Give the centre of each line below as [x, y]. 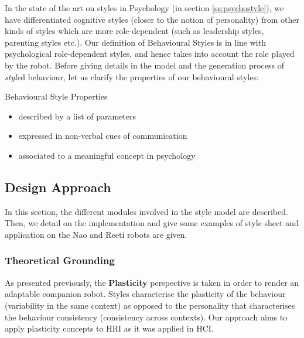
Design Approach [58, 187]
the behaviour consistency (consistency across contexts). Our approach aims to [146, 317]
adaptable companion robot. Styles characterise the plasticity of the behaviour [145, 294]
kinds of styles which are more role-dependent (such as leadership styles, [134, 31]
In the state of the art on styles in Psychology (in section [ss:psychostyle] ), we [144, 8]
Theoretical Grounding [60, 260]
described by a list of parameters [77, 116]
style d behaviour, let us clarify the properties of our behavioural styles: [132, 76]
